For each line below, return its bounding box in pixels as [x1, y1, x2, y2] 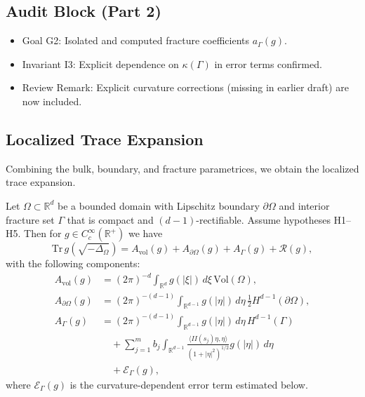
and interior [279, 198, 330, 213]
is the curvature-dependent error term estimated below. [69, 377, 308, 391]
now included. [22, 93, 82, 108]
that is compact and [67, 212, 154, 227]
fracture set [6, 212, 55, 227]
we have [128, 226, 163, 241]
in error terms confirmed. [214, 56, 322, 71]
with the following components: [6, 256, 140, 271]
